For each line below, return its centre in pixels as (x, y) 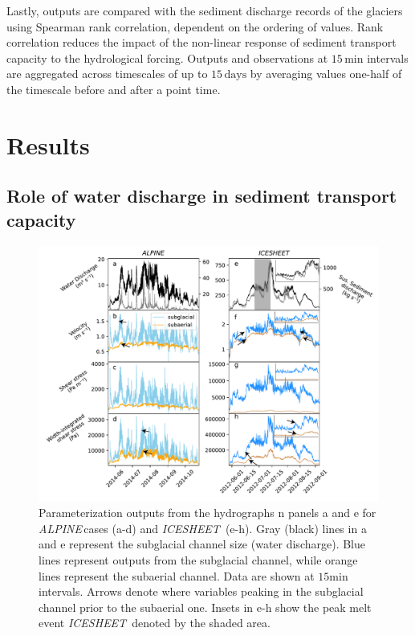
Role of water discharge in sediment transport (202, 196)
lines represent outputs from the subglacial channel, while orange (198, 559)
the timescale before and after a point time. (114, 89)
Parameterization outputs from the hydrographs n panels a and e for (207, 513)
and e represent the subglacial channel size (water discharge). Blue (202, 544)
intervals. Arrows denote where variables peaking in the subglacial (201, 591)
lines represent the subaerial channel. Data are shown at (177, 575)
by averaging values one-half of (326, 74)
